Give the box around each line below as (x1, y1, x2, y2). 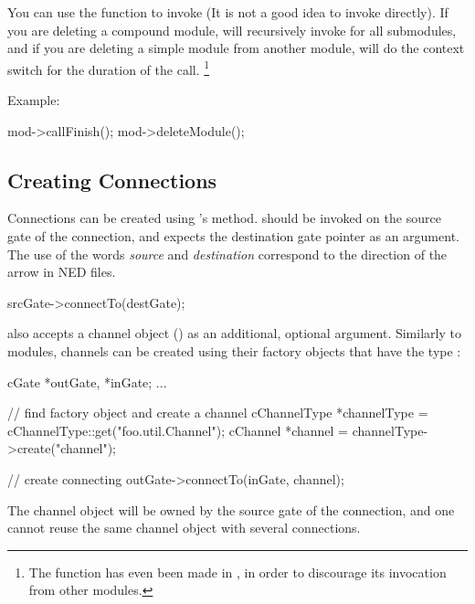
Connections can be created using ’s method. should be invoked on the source (7, 208, 441, 228)
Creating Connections (7, 165, 217, 194)
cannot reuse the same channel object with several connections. (7, 518, 361, 537)
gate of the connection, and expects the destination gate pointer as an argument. (7, 227, 459, 246)
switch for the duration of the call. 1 (7, 57, 210, 79)
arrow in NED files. (7, 262, 116, 281)
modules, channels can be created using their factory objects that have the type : (7, 341, 461, 360)
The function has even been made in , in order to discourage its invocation (28, 562, 447, 581)
